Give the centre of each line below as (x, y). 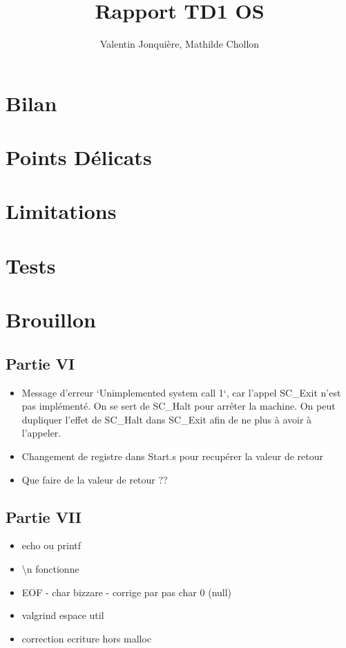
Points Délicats (79, 157)
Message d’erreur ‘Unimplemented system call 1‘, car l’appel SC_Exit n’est (181, 392)
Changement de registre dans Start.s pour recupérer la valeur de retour (172, 456)
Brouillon (51, 320)
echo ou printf (51, 545)
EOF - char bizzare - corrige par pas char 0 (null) (127, 592)
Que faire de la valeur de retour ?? (95, 479)
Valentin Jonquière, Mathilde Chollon (180, 44)
